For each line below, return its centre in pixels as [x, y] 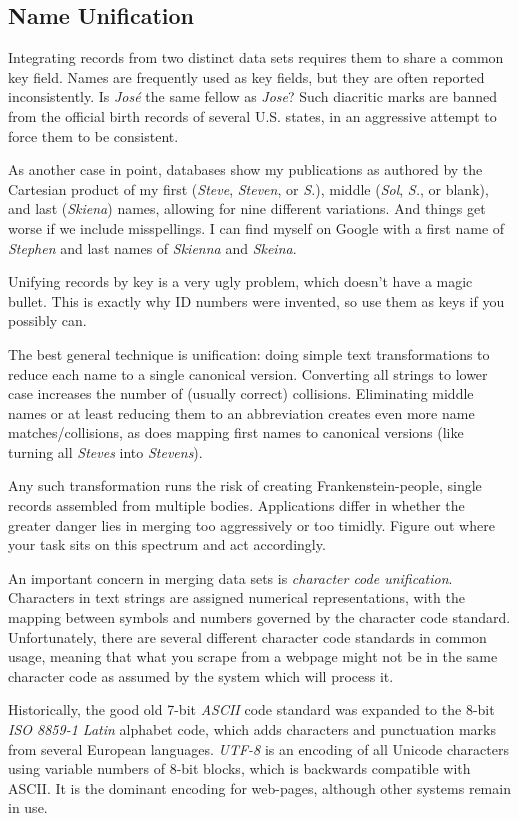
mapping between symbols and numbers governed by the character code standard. [259, 617]
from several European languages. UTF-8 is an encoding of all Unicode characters [258, 748]
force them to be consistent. [93, 135]
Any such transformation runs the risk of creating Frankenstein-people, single [245, 485]
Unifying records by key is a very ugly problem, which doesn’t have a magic [240, 281]
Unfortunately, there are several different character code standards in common [247, 636]
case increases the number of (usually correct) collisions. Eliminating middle [241, 393]
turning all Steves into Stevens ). [105, 451]
